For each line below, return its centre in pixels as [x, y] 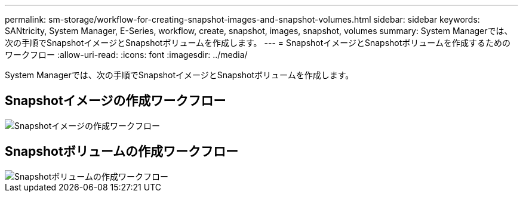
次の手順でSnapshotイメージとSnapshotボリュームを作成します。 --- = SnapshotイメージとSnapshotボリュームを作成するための [258, 43]
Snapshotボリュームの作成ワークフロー [122, 152]
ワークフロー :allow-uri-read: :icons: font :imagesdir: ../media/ [126, 55]
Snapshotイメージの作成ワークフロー [116, 101]
